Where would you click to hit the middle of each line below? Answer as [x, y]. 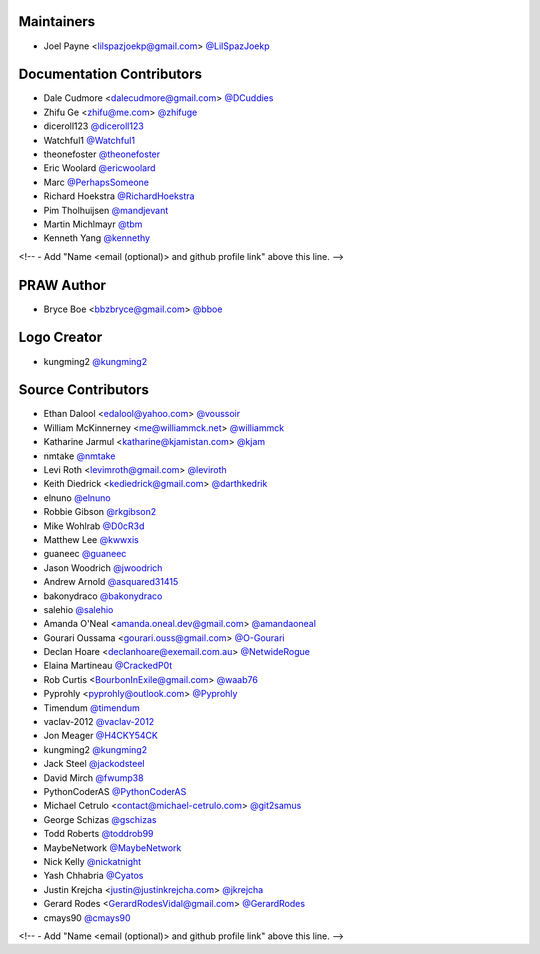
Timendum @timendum [91, 707]
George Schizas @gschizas [100, 819]
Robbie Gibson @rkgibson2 [100, 512]
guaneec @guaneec [85, 554]
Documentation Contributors [110, 74]
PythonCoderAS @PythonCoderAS [115, 791]
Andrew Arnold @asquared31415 [111, 582]
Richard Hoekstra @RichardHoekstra [119, 196]
